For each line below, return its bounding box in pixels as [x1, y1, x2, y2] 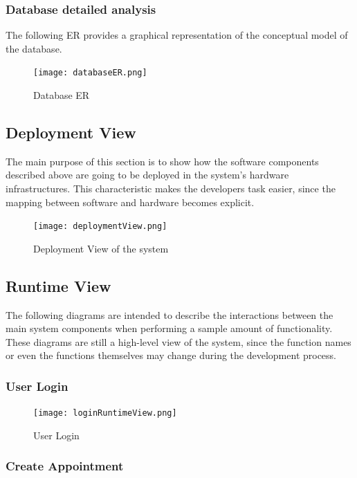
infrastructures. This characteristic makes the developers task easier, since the [6, 181, 336, 196]
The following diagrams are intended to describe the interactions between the [6, 307, 333, 322]
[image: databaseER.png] [33, 68, 147, 78]
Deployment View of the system [33, 241, 169, 255]
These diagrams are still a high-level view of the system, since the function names [6, 334, 351, 349]
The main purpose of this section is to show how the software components [6, 154, 319, 168]
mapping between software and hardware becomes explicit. [6, 194, 255, 209]
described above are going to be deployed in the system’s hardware [6, 167, 289, 182]
